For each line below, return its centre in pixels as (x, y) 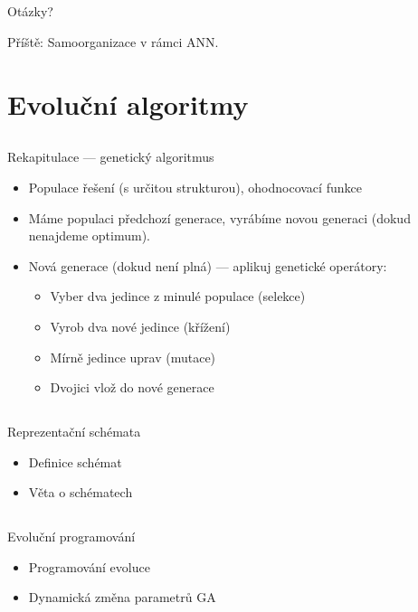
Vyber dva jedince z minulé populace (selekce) (178, 296)
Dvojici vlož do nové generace (132, 387)
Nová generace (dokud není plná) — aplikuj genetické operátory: (208, 265)
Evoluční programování (71, 537)
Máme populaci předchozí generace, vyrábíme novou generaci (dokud (219, 217)
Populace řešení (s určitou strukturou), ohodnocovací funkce (195, 187)
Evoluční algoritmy (128, 104)
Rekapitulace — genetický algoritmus (111, 157)
